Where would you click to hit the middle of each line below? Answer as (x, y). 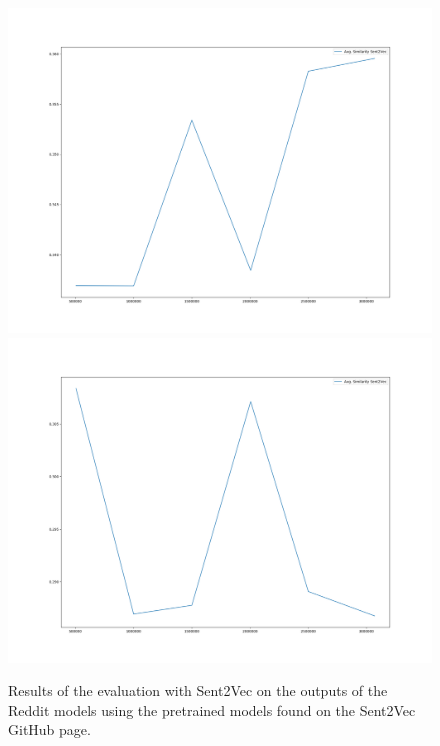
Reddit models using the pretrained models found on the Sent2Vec (212, 709)
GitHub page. (49, 729)
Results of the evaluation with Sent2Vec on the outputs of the (198, 690)
